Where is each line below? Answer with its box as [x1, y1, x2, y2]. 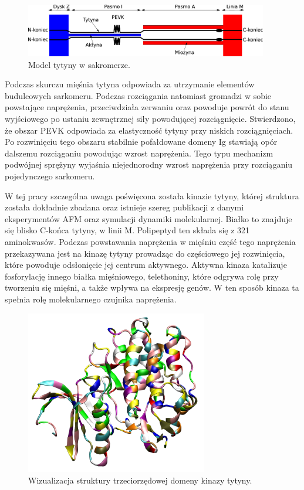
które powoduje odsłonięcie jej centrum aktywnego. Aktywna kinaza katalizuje [5, 258, 287, 271]
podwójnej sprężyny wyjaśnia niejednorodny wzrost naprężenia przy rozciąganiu [5, 158, 293, 171]
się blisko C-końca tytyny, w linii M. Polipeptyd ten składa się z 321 [5, 224, 250, 236]
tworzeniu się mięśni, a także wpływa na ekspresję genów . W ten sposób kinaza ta [5, 281, 299, 294]
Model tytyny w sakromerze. [28, 58, 130, 70]
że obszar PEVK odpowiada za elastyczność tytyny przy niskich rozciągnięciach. [5, 124, 293, 136]
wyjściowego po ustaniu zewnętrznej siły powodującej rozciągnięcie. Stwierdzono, [5, 113, 296, 125]
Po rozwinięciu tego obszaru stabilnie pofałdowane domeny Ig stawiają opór [5, 135, 278, 148]
